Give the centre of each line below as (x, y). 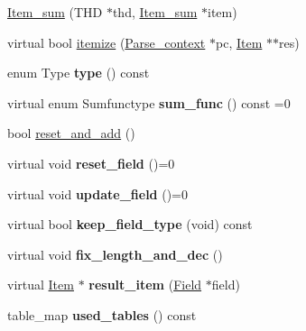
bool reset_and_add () (71, 133)
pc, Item (239, 42)
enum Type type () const (79, 73)
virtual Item (41, 285)
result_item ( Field (145, 285)
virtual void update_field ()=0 (98, 193)
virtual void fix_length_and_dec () (115, 254)
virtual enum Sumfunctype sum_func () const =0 (149, 102)
